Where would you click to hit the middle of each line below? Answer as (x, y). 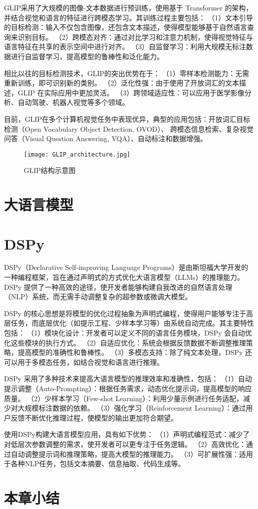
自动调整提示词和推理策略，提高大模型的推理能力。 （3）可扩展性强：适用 (132, 454)
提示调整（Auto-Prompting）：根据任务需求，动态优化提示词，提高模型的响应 (128, 388)
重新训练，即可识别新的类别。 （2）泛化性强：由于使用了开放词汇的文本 (122, 83)
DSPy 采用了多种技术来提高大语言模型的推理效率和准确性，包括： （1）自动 (128, 379)
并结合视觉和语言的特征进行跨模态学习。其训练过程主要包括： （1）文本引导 (129, 17)
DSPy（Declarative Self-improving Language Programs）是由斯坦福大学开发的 (126, 267)
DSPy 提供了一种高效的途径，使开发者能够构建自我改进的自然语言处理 (118, 287)
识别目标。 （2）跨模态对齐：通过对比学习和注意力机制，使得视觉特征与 (135, 37)
